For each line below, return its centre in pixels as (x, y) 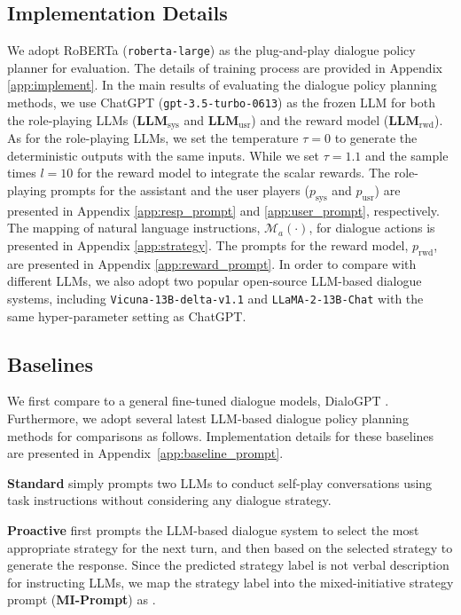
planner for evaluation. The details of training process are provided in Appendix (225, 67)
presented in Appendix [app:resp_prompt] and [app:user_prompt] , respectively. (223, 210)
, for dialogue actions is (372, 228)
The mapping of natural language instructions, (134, 228)
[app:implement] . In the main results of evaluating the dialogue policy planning (222, 85)
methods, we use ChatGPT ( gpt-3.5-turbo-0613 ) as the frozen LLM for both (221, 102)
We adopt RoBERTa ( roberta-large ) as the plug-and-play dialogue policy (211, 50)
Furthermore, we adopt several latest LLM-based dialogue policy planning (208, 418)
